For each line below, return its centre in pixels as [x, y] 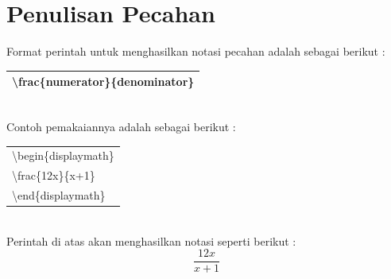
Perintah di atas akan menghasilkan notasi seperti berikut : [151, 240]
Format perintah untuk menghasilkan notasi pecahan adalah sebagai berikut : [196, 51]
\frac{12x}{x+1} [54, 175]
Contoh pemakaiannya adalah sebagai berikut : [121, 126]
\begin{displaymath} [63, 155]
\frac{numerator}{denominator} [103, 81]
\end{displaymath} [59, 194]
